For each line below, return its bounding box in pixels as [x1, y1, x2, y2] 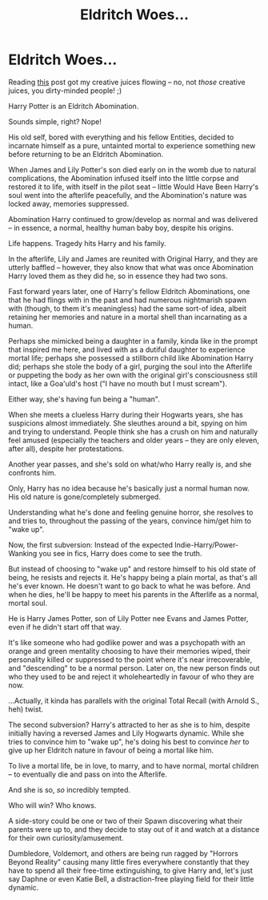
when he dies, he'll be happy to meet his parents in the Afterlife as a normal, [8, 589, 259, 599]
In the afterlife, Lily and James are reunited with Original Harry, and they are [8, 254, 258, 264]
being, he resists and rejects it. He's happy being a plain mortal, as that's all [8, 572, 258, 582]
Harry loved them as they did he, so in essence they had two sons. [8, 271, 228, 280]
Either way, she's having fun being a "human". [8, 394, 160, 404]
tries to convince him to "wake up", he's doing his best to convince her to [8, 737, 250, 746]
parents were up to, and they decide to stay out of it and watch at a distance [8, 824, 260, 834]
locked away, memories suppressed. [8, 199, 130, 208]
